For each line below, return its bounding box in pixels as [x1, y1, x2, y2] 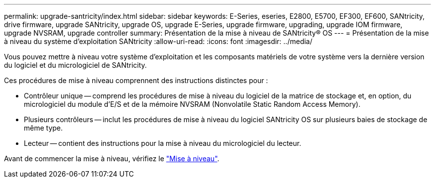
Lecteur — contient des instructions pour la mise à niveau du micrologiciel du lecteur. [24, 139, 301, 147]
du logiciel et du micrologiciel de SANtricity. [4, 61, 147, 69]
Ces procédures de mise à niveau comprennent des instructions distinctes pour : [4, 76, 268, 85]
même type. [24, 124, 63, 132]
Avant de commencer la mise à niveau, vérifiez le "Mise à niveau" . [4, 154, 219, 163]
